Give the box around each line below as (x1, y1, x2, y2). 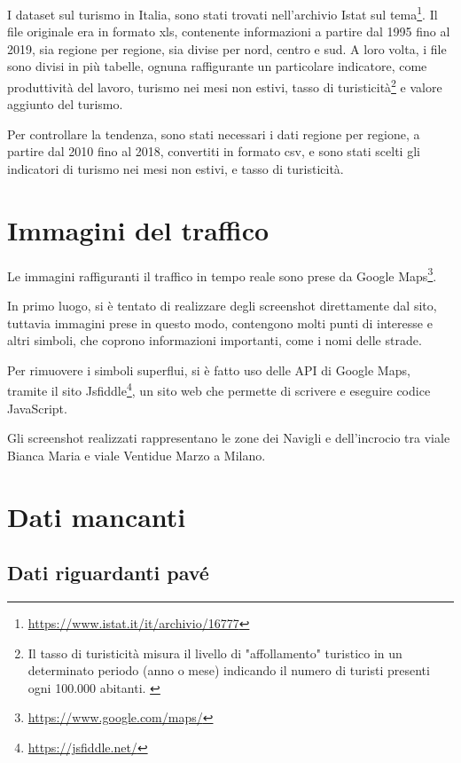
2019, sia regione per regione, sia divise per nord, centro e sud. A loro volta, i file (7, 39, 447, 58)
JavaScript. (7, 398, 67, 417)
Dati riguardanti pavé (7, 559, 209, 586)
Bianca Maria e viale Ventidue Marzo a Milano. (7, 445, 266, 464)
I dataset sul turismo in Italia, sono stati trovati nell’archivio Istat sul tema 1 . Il (7, 3, 438, 23)
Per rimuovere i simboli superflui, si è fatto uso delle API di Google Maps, (7, 360, 410, 379)
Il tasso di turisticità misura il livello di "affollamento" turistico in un (27, 643, 402, 662)
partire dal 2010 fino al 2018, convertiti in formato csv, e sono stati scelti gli (7, 142, 420, 161)
